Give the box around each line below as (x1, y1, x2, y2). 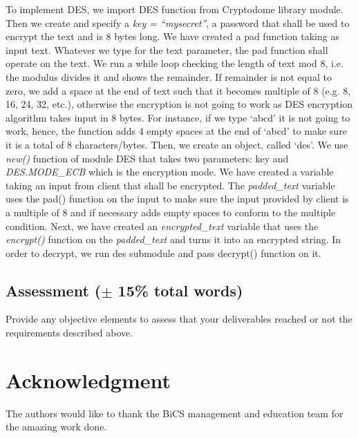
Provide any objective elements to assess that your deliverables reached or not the (6, 312, 352, 326)
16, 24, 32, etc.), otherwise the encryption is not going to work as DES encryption (6, 97, 353, 111)
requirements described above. (6, 325, 133, 340)
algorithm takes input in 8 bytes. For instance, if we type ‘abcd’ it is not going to (6, 110, 350, 124)
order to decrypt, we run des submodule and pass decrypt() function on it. (6, 245, 321, 260)
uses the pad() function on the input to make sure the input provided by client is (6, 191, 349, 206)
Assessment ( (6, 279, 102, 301)
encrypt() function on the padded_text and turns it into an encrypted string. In (6, 232, 341, 247)
